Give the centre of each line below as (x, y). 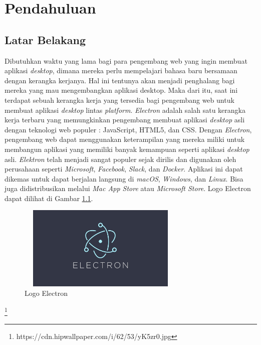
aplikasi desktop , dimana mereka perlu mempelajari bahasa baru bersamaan (121, 70)
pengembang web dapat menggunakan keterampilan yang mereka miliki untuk (125, 139)
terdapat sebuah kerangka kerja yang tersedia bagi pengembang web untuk (119, 100)
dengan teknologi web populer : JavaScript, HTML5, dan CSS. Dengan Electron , (128, 129)
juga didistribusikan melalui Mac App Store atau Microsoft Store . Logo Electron (128, 188)
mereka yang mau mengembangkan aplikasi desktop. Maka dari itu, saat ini (121, 90)
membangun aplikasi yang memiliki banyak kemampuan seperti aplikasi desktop (127, 149)
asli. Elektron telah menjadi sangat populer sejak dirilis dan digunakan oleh (120, 159)
